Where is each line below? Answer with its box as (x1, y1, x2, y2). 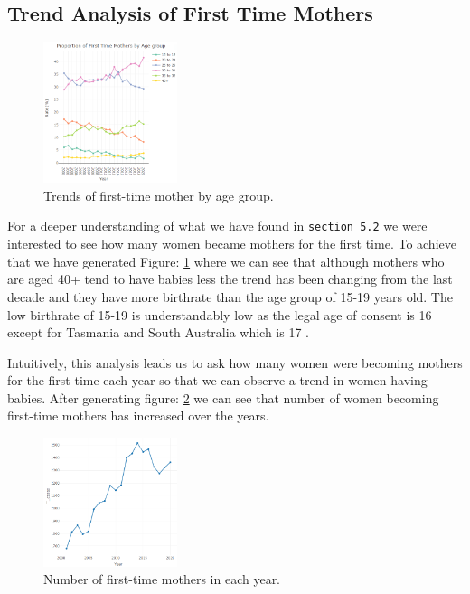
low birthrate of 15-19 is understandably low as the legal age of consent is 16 (7, 305, 432, 324)
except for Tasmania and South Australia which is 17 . (7, 323, 309, 342)
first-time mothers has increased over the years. (7, 406, 269, 425)
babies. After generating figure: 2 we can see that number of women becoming (7, 388, 439, 407)
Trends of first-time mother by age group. (43, 185, 274, 204)
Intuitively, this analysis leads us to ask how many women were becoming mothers (7, 353, 463, 372)
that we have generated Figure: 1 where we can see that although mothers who (7, 251, 445, 270)
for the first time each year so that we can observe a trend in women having (7, 371, 428, 390)
